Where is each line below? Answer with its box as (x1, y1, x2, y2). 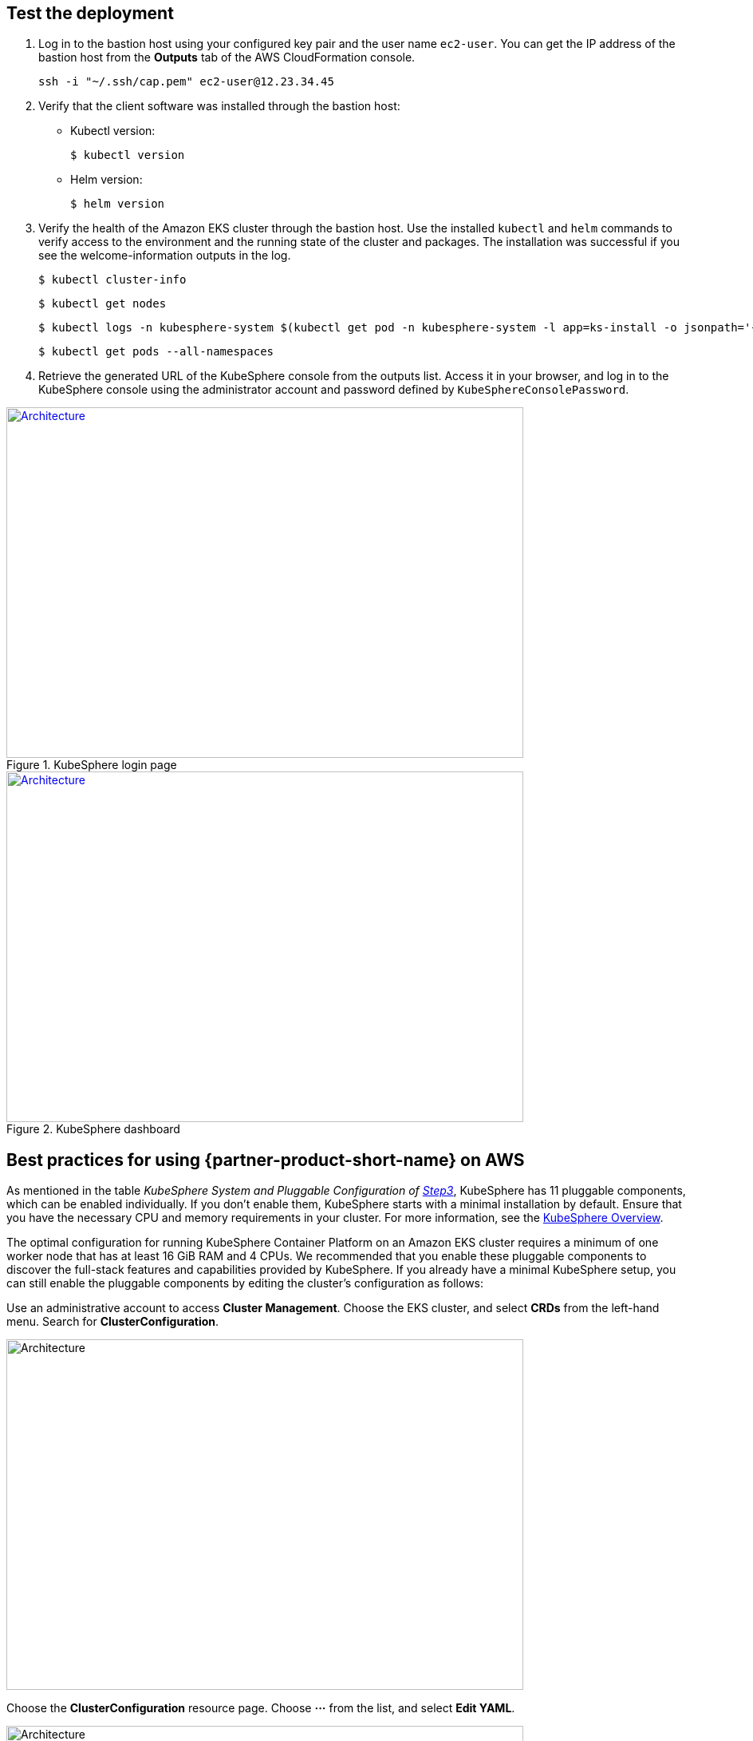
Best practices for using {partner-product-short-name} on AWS (6, 1149, 525, 1170)
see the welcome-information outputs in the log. (38, 248, 291, 263)
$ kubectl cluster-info (38, 273, 187, 287)
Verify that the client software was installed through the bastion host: (38, 99, 400, 113)
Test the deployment (6, 3, 174, 23)
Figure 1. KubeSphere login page (6, 758, 177, 772)
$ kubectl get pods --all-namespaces (38, 345, 274, 359)
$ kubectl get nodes (38, 297, 167, 311)
